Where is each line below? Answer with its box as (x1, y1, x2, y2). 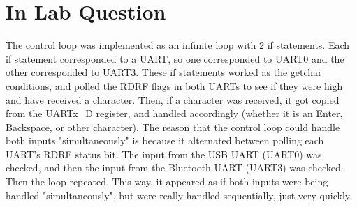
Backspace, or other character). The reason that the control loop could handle (6, 119, 340, 134)
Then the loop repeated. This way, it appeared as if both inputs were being (6, 174, 328, 189)
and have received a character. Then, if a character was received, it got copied (6, 92, 340, 107)
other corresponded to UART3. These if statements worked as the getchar (6, 65, 322, 79)
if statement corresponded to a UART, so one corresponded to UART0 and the (6, 51, 344, 66)
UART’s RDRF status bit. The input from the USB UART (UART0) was (6, 146, 322, 161)
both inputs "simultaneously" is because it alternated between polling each (6, 133, 324, 148)
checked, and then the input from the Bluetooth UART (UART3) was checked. (6, 160, 344, 175)
